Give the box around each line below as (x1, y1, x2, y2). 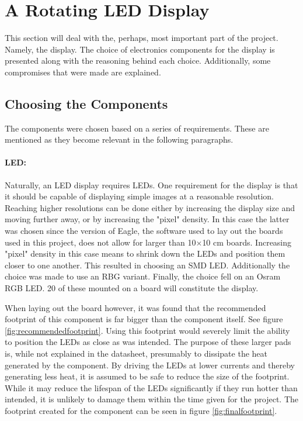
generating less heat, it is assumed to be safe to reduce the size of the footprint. (5, 370, 290, 382)
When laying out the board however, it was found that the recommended (5, 301, 266, 313)
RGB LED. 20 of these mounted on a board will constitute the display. (5, 282, 259, 294)
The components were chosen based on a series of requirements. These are (5, 122, 269, 134)
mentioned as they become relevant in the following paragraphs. (5, 133, 234, 146)
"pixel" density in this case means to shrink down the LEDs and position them (5, 247, 285, 260)
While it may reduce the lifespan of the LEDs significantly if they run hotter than (5, 381, 298, 394)
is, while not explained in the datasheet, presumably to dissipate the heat (5, 347, 267, 359)
